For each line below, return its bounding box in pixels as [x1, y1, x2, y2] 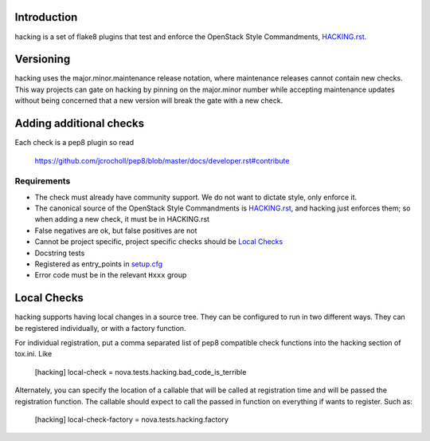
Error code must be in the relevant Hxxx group [34, 270, 187, 280]
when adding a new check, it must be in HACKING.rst [34, 215, 210, 224]
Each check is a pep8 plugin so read [14, 138, 135, 148]
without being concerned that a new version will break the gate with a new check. [14, 96, 283, 105]
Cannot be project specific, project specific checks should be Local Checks [34, 237, 283, 246]
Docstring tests [34, 248, 85, 258]
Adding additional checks [14, 116, 145, 131]
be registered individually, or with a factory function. [14, 323, 186, 333]
